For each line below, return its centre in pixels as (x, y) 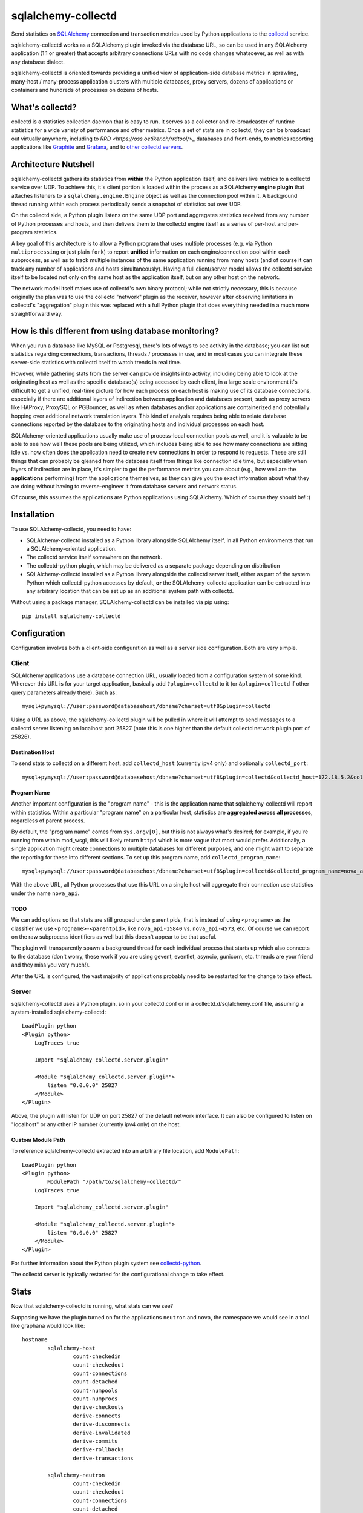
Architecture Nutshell (53, 164)
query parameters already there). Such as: (64, 692)
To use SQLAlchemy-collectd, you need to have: (71, 529)
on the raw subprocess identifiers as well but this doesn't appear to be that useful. (114, 937)
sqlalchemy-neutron (76, 1475)
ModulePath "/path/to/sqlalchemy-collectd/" (114, 1182)
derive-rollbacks (98, 1450)
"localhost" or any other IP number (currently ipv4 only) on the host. (96, 1124)
